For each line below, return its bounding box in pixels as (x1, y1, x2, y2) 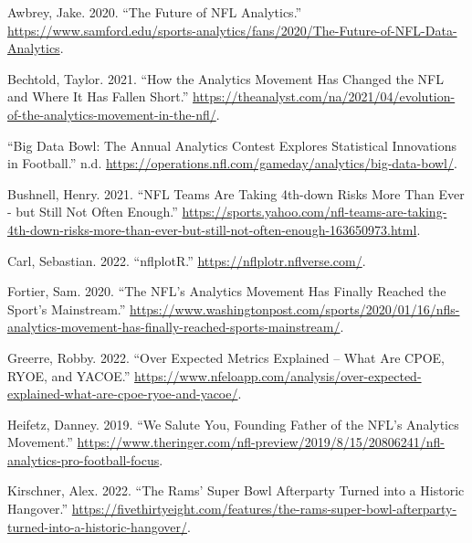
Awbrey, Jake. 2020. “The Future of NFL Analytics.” (7, 3, 302, 21)
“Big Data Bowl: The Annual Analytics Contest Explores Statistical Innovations (7, 135, 456, 154)
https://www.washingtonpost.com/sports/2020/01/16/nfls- (130, 299, 460, 318)
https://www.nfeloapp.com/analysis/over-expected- (134, 366, 422, 385)
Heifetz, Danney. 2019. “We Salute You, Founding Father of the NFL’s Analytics (7, 414, 459, 433)
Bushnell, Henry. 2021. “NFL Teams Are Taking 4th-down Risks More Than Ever (7, 184, 465, 203)
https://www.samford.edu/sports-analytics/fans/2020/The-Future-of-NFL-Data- (7, 20, 457, 39)
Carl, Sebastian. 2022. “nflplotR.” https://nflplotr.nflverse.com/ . (7, 250, 366, 270)
